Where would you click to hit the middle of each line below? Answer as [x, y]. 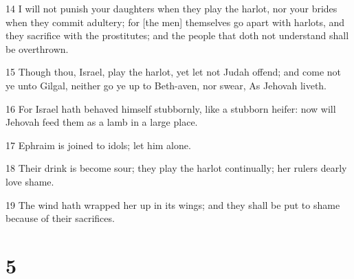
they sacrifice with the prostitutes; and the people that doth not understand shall [177, 35]
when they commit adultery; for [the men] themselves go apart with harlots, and [175, 22]
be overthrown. [37, 48]
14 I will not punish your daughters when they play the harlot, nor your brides [172, 8]
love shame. [30, 181]
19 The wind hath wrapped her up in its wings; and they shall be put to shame [173, 204]
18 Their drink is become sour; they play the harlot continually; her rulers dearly [176, 168]
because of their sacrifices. [60, 218]
